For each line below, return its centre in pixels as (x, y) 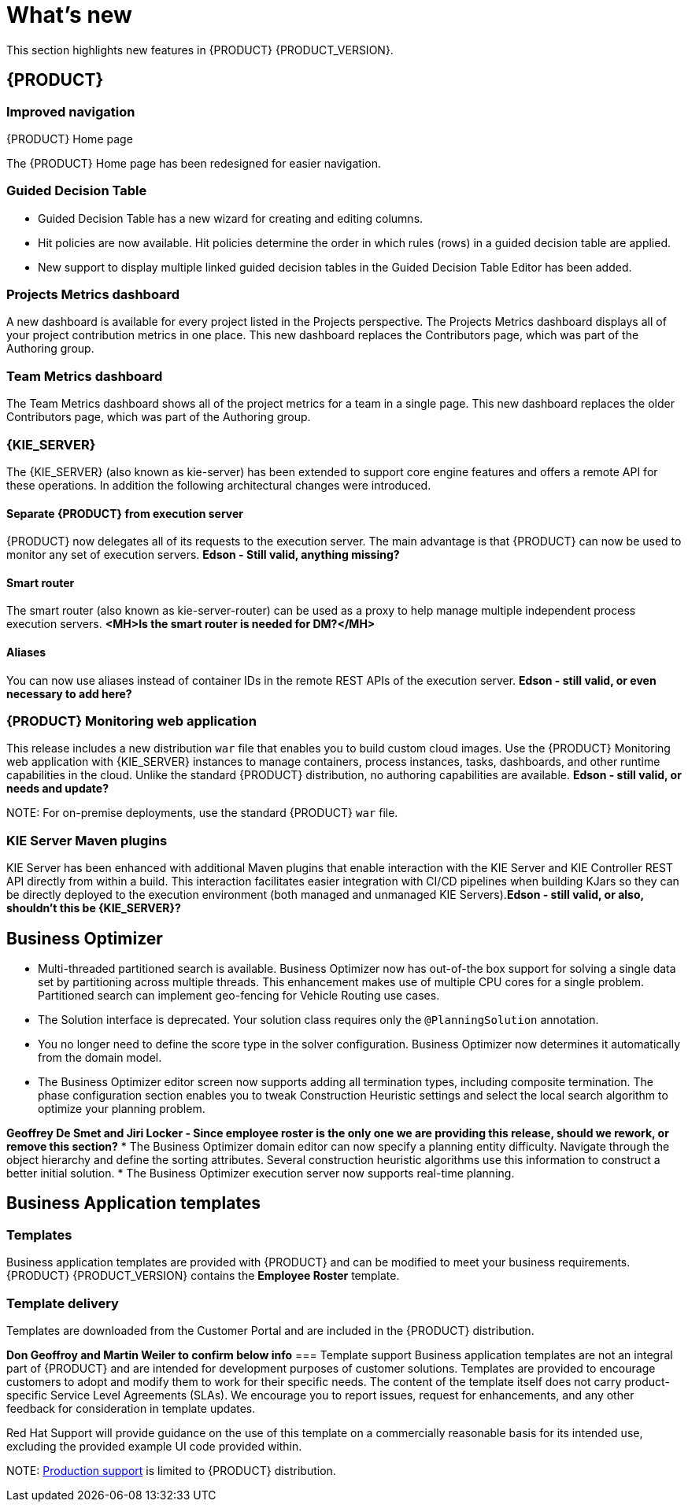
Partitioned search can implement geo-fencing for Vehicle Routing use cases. (239, 995)
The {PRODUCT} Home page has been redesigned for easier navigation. (194, 163)
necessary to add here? (69, 693)
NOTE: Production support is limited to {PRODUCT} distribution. (171, 1470)
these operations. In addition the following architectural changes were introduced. (219, 485)
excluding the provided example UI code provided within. (154, 1446)
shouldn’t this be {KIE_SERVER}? (94, 908)
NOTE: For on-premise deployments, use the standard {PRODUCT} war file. (202, 813)
